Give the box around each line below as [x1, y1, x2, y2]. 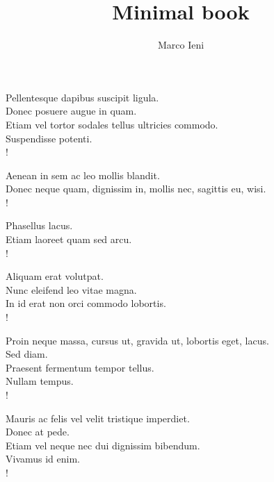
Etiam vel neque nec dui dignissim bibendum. [6, 438, 200, 452]
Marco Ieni [157, 38, 204, 52]
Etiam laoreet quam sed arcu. [6, 232, 132, 247]
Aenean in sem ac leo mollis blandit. [6, 167, 160, 182]
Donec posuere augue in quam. [6, 103, 137, 118]
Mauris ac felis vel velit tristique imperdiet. [6, 410, 190, 425]
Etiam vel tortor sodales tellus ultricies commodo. [6, 117, 218, 131]
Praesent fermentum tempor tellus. [6, 360, 154, 374]
